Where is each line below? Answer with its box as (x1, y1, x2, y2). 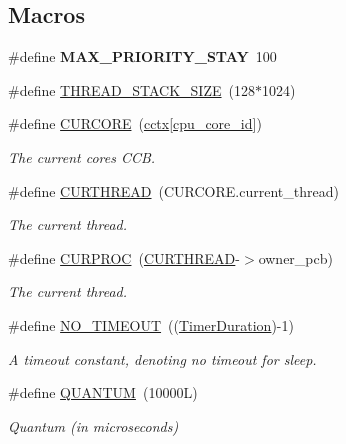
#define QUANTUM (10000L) (8, 382, 198, 403)
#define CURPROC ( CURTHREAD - (8, 247, 240, 268)
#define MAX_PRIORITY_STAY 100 (8, 46, 277, 67)
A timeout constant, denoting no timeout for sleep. (8, 348, 317, 369)
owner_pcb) (258, 247, 333, 268)
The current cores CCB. (8, 146, 156, 167)
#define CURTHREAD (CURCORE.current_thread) (8, 180, 339, 201)
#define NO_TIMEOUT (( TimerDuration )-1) (8, 314, 294, 335)
